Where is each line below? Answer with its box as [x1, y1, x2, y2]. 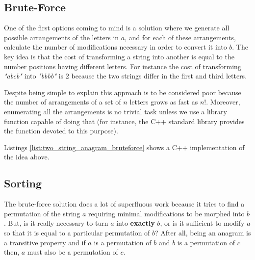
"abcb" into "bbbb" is [4, 71, 64, 81]
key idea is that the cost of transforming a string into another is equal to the [4, 51, 234, 61]
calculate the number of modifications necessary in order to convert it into [4, 42, 227, 52]
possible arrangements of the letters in [4, 32, 119, 42]
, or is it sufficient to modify [160, 218, 245, 228]
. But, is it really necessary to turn [4, 218, 108, 228]
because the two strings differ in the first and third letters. [71, 71, 247, 81]
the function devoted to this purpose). [4, 126, 118, 136]
